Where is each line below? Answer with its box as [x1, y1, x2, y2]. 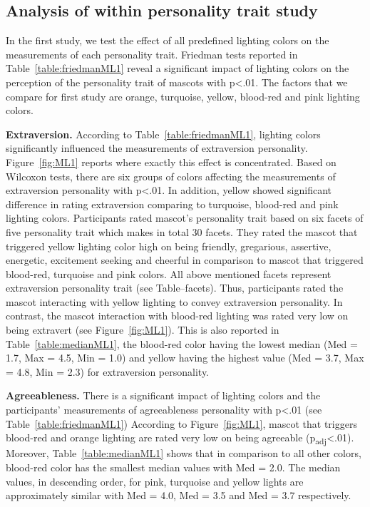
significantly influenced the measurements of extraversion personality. [6, 140, 308, 155]
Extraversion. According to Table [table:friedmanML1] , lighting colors [6, 126, 321, 141]
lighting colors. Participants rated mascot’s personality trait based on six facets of [6, 210, 364, 225]
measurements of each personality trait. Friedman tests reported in [6, 46, 298, 61]
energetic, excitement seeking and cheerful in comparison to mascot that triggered [6, 252, 364, 267]
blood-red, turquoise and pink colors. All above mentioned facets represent [6, 266, 332, 281]
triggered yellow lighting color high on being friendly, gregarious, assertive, [6, 238, 332, 253]
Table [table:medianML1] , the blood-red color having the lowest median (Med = [6, 336, 358, 351]
